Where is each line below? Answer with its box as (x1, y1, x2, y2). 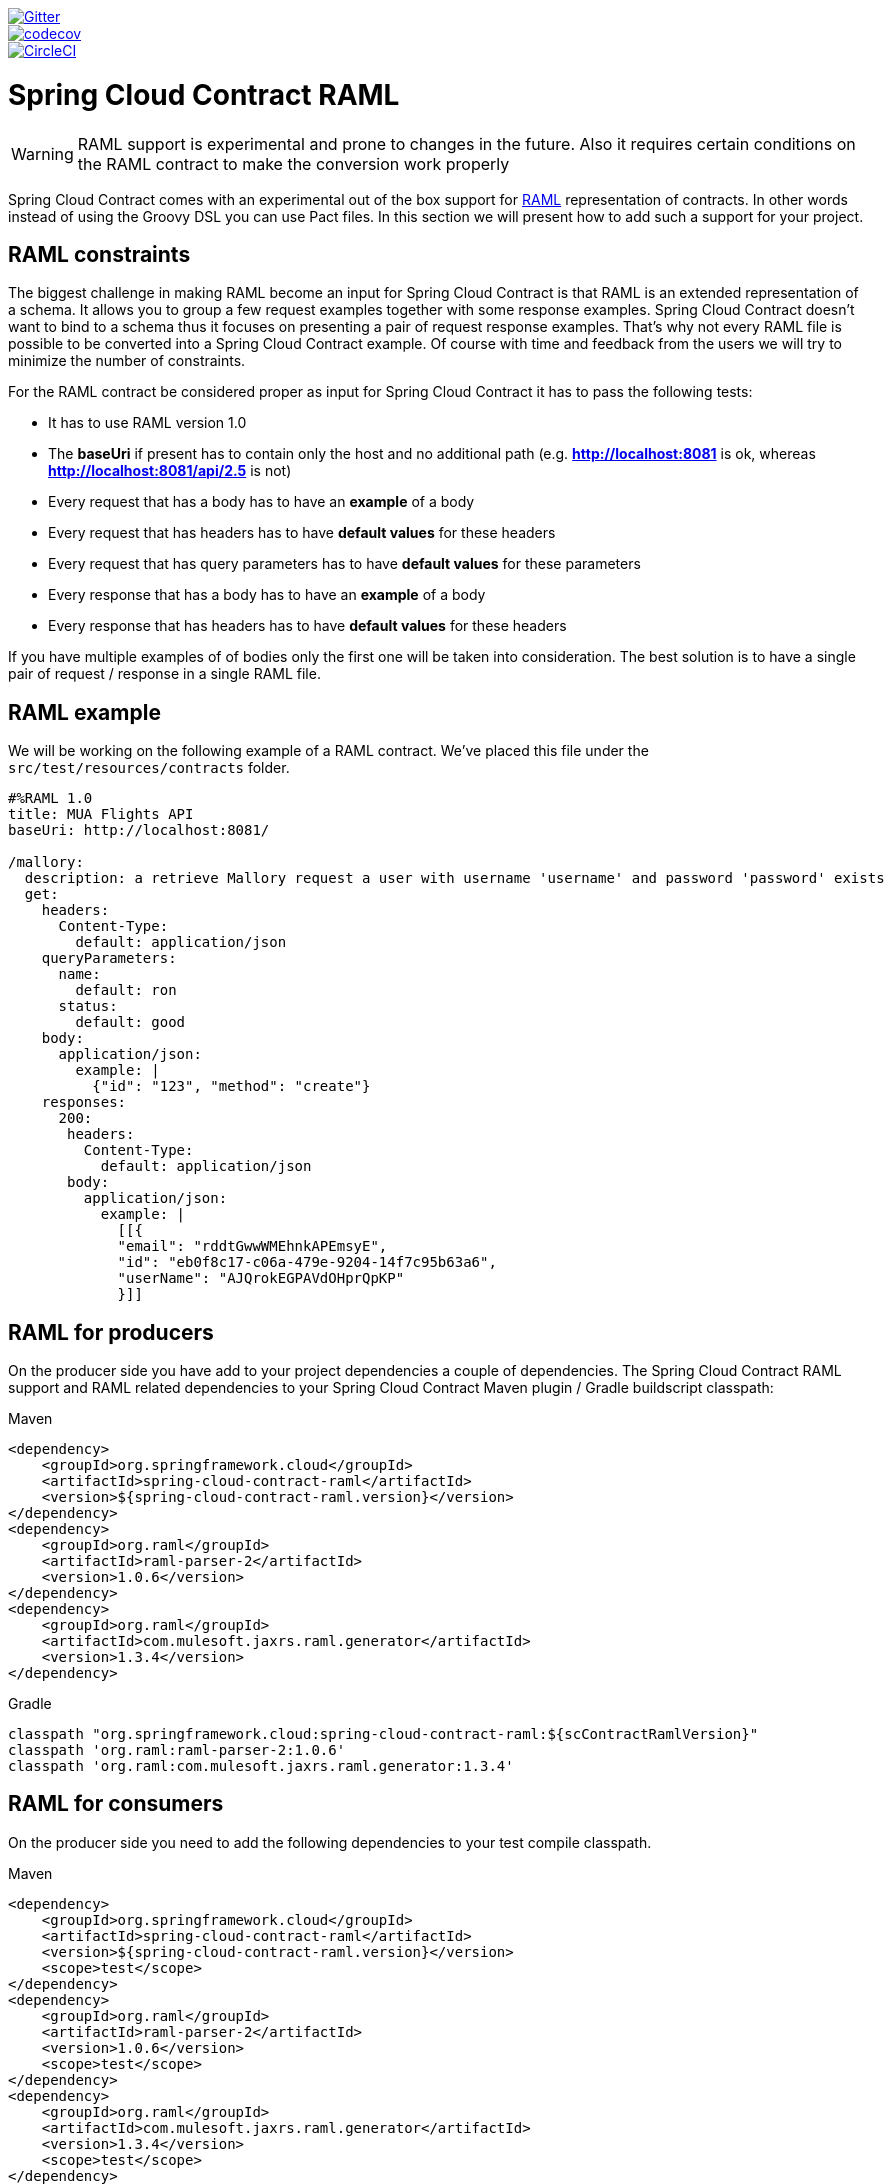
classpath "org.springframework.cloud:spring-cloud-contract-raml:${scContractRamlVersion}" (8, 1726, 759, 1743)
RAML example (8, 699, 161, 725)
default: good (75, 1014, 186, 1031)
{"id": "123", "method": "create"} (92, 1078, 371, 1095)
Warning (11, 143, 74, 164)
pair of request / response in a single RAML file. (8, 665, 321, 683)
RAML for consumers (8, 1791, 224, 1817)
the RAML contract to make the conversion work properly (77, 153, 510, 174)
